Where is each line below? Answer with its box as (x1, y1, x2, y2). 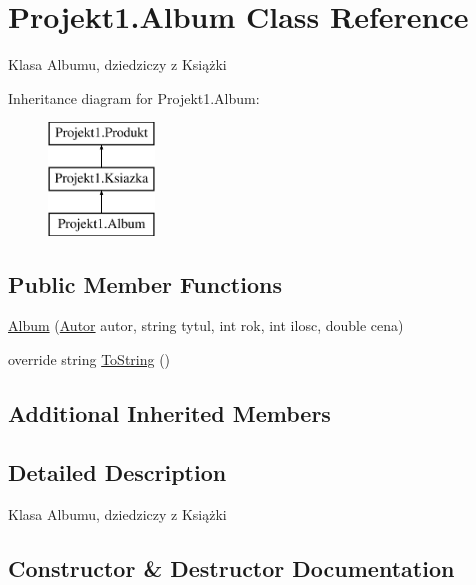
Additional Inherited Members (8, 398, 331, 429)
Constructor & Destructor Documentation (8, 552, 455, 583)
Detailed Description (8, 456, 227, 487)
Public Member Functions (8, 268, 282, 299)
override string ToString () (8, 349, 171, 370)
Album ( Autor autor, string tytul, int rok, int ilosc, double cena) (8, 315, 404, 336)
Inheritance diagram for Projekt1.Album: (8, 87, 260, 108)
